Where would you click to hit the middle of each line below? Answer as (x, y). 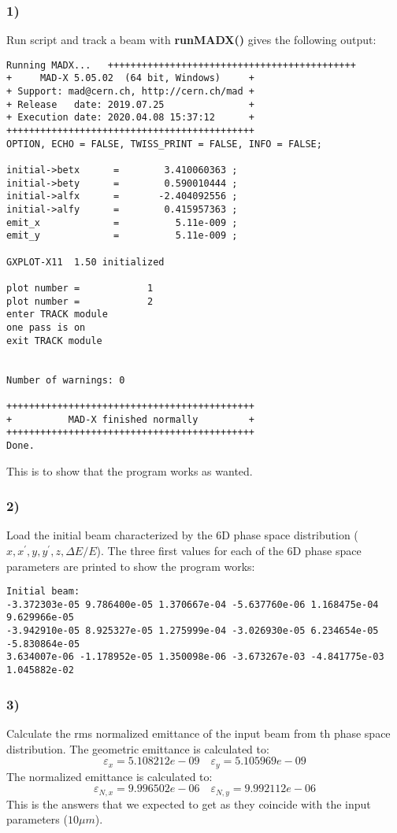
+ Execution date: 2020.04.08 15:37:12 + (130, 118)
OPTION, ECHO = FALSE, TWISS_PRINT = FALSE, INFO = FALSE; (164, 144)
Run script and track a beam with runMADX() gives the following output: (191, 40)
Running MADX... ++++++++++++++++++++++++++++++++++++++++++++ (181, 65)
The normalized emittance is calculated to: (109, 776)
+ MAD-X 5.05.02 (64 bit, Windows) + (130, 78)
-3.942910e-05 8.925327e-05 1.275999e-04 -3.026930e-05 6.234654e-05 (193, 631)
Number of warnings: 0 (66, 380)
